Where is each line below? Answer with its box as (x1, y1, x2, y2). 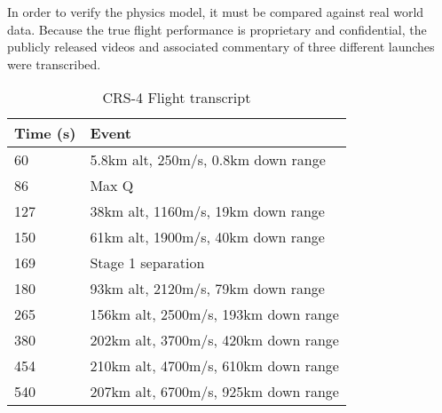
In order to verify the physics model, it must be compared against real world (7, 3, 424, 20)
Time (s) (14, 123, 76, 144)
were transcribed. (7, 54, 101, 73)
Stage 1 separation (90, 252, 205, 274)
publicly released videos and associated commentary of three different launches (7, 37, 435, 56)
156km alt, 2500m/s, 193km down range (90, 304, 339, 325)
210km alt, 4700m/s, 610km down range (90, 355, 339, 377)
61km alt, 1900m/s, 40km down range (90, 226, 325, 248)
